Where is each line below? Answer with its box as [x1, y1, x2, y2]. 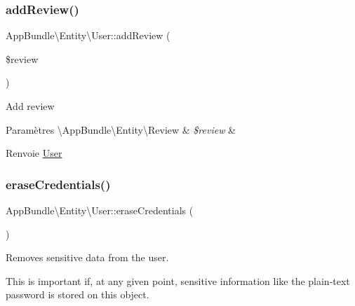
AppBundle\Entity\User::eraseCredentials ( [6, 203, 194, 217]
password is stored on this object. [6, 287, 149, 302]
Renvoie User [6, 146, 62, 160]
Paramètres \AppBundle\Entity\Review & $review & [6, 122, 236, 137]
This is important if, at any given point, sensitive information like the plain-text [6, 273, 350, 288]
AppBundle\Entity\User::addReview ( [6, 28, 170, 43]
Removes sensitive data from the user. [6, 250, 169, 265]
